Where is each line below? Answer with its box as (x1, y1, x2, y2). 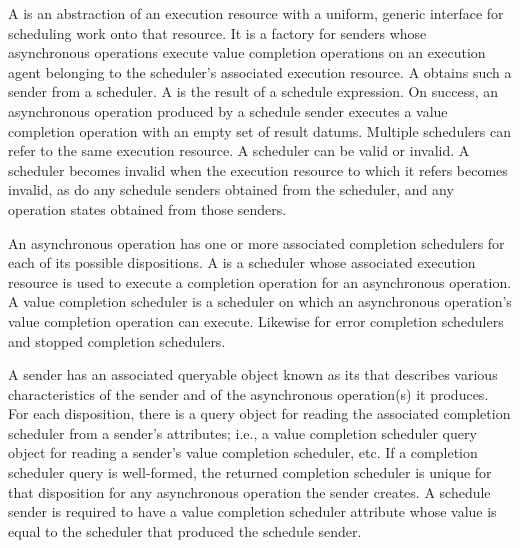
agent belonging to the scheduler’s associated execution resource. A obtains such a (8, 61, 512, 82)
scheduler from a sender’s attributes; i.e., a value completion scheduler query (8, 422, 477, 443)
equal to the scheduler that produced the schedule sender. (8, 520, 362, 541)
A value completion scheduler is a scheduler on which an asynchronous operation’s (8, 291, 512, 312)
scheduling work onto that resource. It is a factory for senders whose (8, 22, 427, 43)
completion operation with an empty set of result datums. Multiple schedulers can (8, 120, 511, 141)
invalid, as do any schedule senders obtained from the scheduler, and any (8, 179, 454, 200)
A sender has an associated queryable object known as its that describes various (8, 364, 498, 385)
